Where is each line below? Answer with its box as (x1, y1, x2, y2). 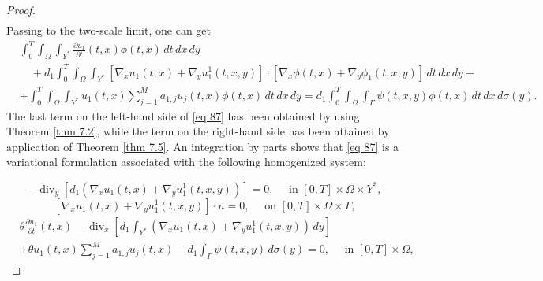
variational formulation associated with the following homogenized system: (6, 153, 366, 170)
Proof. (6, 2, 36, 17)
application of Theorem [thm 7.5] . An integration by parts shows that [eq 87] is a (6, 138, 399, 154)
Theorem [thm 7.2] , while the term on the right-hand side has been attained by (6, 123, 390, 139)
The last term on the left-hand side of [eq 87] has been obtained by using (6, 107, 360, 124)
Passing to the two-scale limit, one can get (6, 22, 211, 39)
